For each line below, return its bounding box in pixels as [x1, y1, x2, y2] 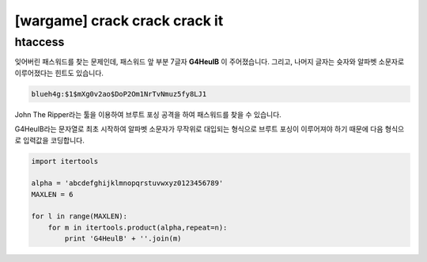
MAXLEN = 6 [31, 190, 74, 199]
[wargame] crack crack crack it [14, 12, 224, 29]
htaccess [14, 35, 65, 49]
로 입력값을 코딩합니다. [14, 135, 85, 145]
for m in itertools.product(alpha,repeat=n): [47, 222, 228, 232]
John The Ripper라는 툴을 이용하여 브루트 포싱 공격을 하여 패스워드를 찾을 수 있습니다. [14, 109, 282, 119]
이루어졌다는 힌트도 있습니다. [14, 68, 104, 78]
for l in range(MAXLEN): [31, 212, 128, 221]
